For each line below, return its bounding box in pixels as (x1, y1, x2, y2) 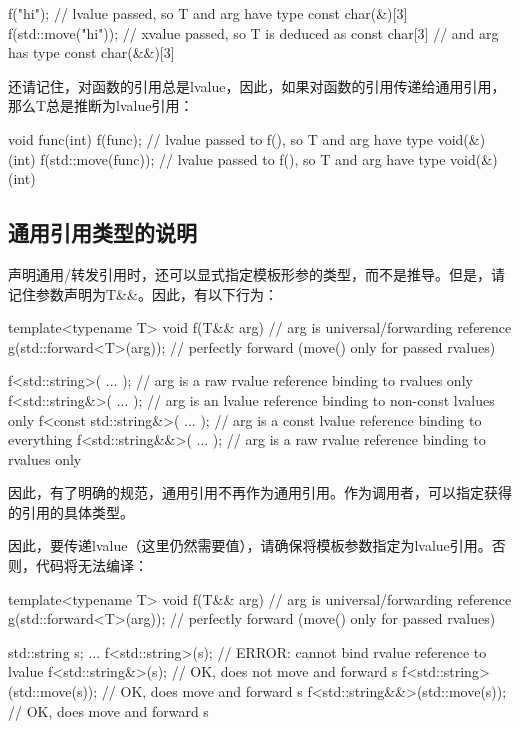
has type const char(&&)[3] (8, 42, 175, 63)
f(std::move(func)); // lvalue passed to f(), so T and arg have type (40, 148, 446, 169)
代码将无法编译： (35, 555, 148, 576)
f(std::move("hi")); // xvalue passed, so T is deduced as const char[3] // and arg (8, 22, 499, 43)
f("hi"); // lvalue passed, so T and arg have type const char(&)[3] (8, 3, 408, 23)
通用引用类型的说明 (8, 217, 197, 248)
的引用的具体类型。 (8, 501, 134, 522)
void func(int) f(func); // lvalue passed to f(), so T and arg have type (8, 128, 433, 149)
